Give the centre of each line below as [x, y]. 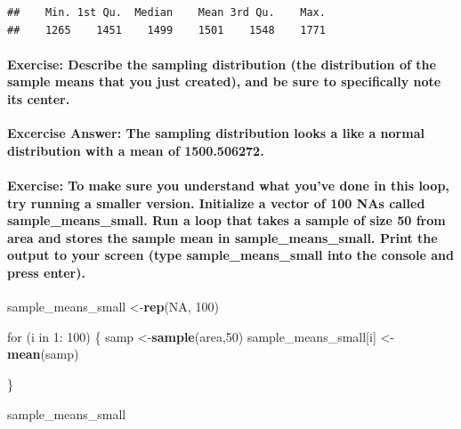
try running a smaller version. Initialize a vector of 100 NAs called [216, 202]
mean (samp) [43, 354]
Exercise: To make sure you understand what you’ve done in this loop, [228, 185]
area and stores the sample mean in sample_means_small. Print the [222, 237]
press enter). [46, 272]
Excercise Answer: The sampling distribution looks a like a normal [216, 133]
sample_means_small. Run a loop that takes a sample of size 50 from [226, 220]
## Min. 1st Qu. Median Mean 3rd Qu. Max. [166, 12]
